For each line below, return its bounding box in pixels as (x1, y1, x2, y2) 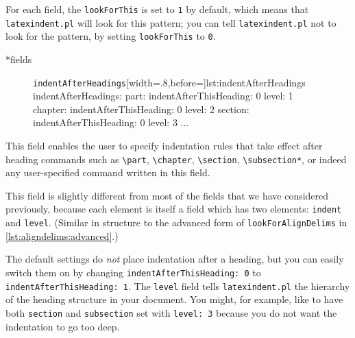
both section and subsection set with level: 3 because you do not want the (5, 305, 337, 319)
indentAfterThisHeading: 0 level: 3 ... (33, 115, 189, 130)
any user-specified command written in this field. (5, 165, 210, 180)
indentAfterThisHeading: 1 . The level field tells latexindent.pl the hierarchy (5, 278, 350, 293)
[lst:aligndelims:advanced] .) (5, 228, 119, 243)
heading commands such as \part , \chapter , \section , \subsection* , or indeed (5, 152, 347, 166)
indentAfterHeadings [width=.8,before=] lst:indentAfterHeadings (33, 75, 306, 89)
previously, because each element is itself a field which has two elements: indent (5, 202, 342, 216)
